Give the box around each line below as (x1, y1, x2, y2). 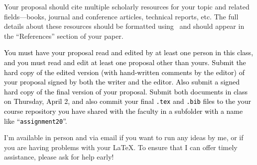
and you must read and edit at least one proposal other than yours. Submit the (4, 57, 246, 67)
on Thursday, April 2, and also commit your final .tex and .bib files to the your (4, 96, 251, 106)
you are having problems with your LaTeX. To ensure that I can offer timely (4, 142, 238, 152)
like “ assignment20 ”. (4, 115, 67, 126)
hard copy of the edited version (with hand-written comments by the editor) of (4, 67, 245, 77)
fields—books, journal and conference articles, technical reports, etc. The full (4, 11, 239, 21)
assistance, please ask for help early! (4, 152, 114, 162)
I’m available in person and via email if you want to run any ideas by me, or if (4, 132, 244, 143)
